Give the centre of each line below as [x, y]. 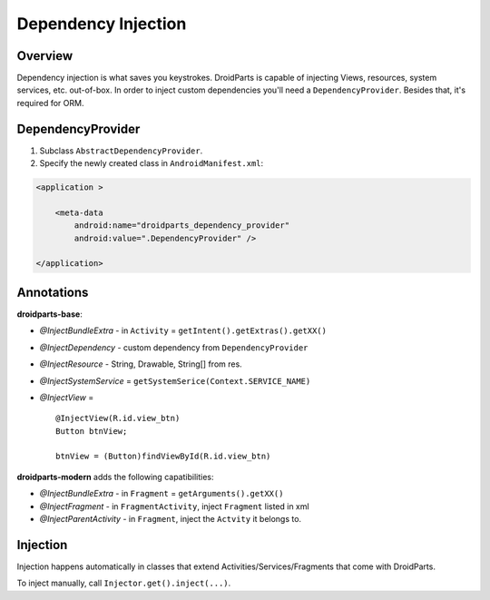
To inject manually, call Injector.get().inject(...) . [124, 583]
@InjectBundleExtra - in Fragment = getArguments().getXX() [162, 494]
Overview [45, 56]
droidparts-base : [50, 314]
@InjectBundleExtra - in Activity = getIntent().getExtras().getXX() [183, 330]
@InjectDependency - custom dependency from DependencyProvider [174, 347]
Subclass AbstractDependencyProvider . [121, 151]
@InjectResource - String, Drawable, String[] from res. [141, 364]
